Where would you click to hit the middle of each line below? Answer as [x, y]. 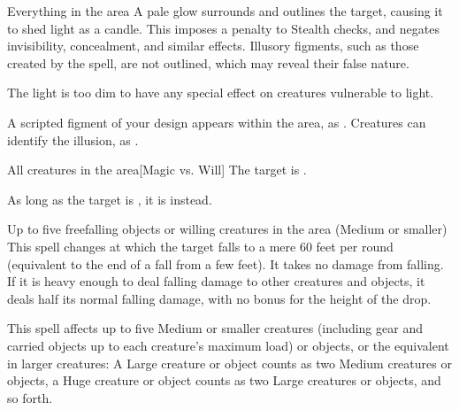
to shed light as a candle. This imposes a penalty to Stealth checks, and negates [223, 28]
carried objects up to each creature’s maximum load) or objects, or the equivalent [228, 345]
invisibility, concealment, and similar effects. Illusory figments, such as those [213, 46]
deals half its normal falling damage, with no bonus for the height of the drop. [219, 298]
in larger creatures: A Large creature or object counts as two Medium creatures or [229, 363]
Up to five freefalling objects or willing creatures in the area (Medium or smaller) [227, 229]
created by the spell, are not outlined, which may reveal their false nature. [208, 62]
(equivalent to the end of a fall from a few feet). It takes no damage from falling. [226, 263]
